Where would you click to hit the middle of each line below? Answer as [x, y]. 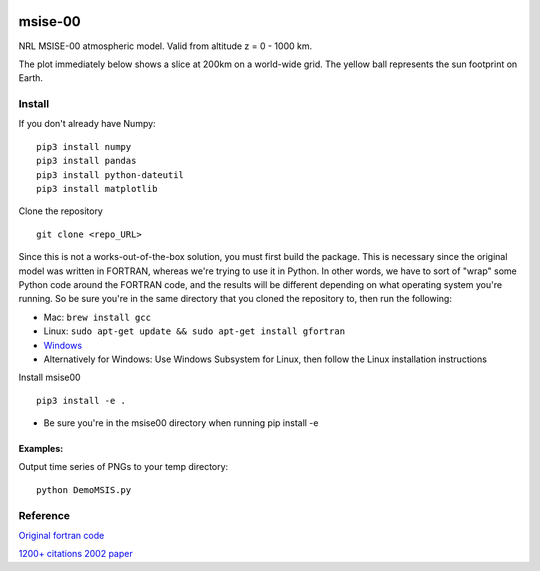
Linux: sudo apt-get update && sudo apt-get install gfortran [194, 331]
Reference [44, 515]
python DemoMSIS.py [84, 489]
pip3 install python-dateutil [110, 174]
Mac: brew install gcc [97, 317]
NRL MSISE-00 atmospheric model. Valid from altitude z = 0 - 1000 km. [165, 46]
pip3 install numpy [84, 146]
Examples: [41, 449]
